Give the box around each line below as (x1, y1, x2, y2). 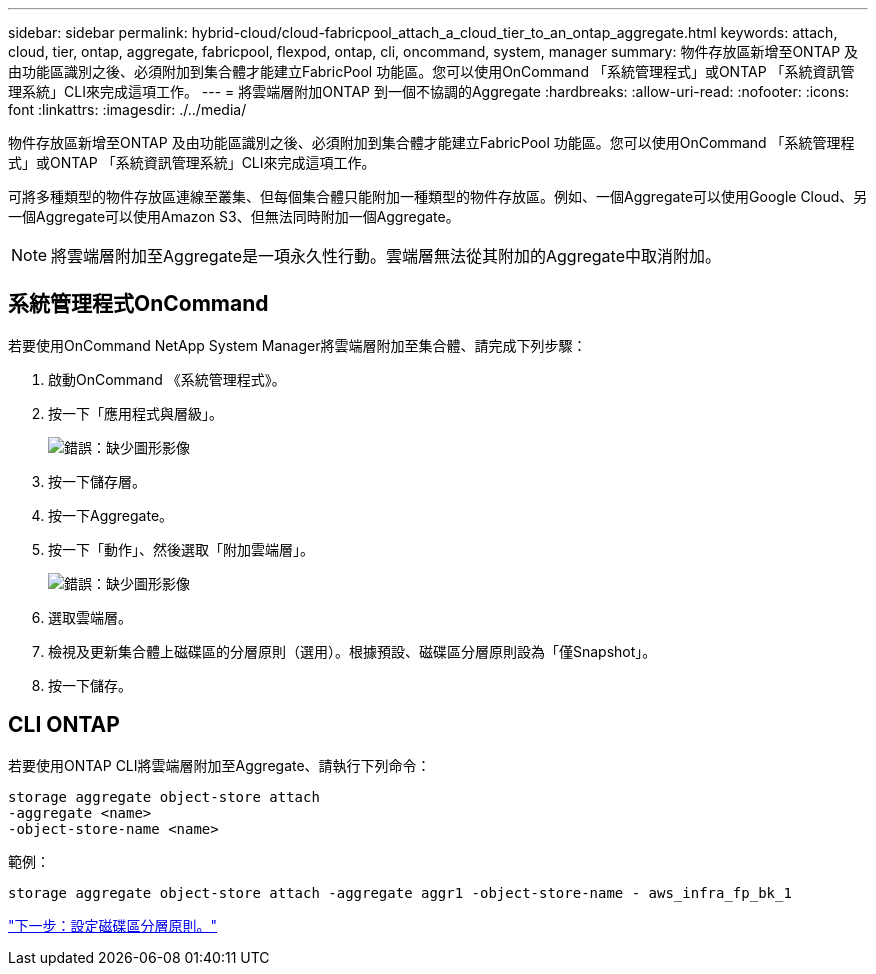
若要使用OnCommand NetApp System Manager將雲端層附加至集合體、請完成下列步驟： (8, 336, 587, 354)
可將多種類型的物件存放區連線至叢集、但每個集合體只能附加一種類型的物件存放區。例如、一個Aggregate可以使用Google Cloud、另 (8, 188, 868, 205)
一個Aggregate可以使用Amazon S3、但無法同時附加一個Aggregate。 (8, 208, 460, 225)
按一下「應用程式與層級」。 (48, 404, 223, 422)
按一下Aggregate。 (48, 506, 174, 524)
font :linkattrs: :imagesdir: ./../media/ (8, 101, 247, 118)
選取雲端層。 (48, 608, 132, 626)
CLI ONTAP (8, 712, 120, 738)
